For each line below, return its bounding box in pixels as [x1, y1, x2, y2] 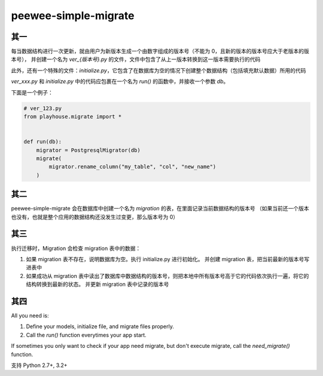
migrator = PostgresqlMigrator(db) [36, 146, 141, 154]
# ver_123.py [23, 105, 62, 112]
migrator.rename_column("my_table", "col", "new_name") [48, 163, 217, 170]
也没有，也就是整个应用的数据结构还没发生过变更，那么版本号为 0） [11, 213, 179, 221]
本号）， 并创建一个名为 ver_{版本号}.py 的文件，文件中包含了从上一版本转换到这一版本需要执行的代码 [11, 56, 261, 63]
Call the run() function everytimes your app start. [26, 331, 147, 338]
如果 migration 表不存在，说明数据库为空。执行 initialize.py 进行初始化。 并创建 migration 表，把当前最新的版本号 [26, 255, 304, 262]
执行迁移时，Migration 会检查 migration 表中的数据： [11, 244, 141, 252]
